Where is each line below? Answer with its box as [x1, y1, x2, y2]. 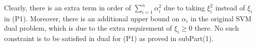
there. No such [194, 23, 239, 33]
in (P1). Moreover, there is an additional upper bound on [4, 13, 180, 23]
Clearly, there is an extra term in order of [4, 2, 131, 12]
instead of [215, 2, 246, 12]
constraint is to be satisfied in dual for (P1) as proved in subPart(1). [4, 33, 214, 44]
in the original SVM [190, 13, 252, 23]
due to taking [164, 2, 205, 12]
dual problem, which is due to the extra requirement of [4, 23, 172, 33]
